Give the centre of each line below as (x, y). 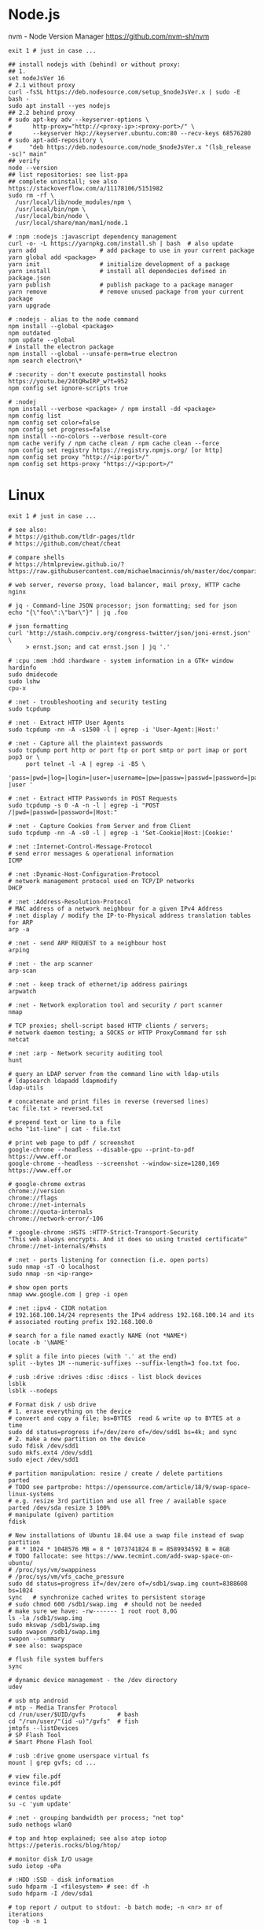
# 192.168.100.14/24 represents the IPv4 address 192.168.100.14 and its (132, 1315)
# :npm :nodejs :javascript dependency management (93, 237)
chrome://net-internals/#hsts (58, 1246)
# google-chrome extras (47, 1184)
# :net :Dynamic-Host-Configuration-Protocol (84, 874)
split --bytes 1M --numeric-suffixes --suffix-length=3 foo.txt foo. (125, 1363)
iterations (26, 1914)
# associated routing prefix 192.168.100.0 (81, 1322)
